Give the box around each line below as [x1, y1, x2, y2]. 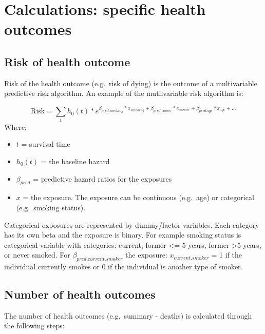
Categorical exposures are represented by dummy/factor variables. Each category [4, 219, 259, 230]
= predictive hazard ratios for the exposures [33, 173, 172, 184]
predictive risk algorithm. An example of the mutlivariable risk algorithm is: [4, 88, 243, 99]
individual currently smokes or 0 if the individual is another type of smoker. [4, 261, 243, 272]
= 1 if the [211, 249, 242, 260]
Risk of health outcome [4, 53, 130, 69]
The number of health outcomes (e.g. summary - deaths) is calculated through [4, 310, 252, 321]
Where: [4, 121, 27, 132]
